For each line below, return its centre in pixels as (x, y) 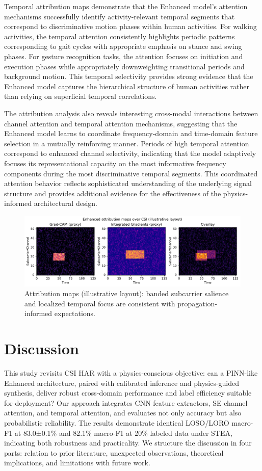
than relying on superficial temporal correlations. (81, 96)
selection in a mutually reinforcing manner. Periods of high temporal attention (127, 143)
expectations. (75, 313)
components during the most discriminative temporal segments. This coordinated (131, 173)
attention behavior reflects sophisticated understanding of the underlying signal (128, 183)
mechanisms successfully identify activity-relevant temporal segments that (120, 16)
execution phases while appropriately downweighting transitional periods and (124, 66)
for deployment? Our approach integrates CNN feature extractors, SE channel (126, 402)
